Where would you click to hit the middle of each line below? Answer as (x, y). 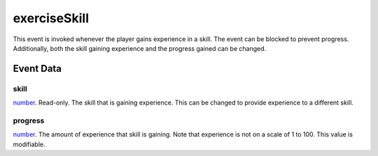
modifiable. (29, 144)
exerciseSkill (51, 18)
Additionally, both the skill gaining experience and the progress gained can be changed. (140, 48)
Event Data (37, 69)
